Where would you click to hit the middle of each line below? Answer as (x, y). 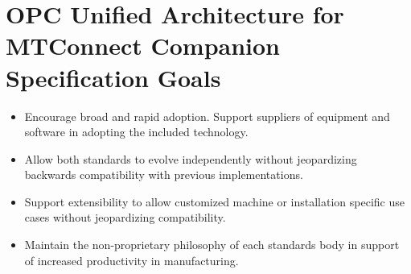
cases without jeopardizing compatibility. (125, 217)
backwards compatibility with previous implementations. (164, 174)
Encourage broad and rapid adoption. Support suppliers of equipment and (207, 116)
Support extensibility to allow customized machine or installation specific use (214, 201)
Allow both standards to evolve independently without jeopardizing (191, 158)
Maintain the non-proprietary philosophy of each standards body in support (212, 245)
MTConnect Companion (143, 46)
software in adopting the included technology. (136, 132)
